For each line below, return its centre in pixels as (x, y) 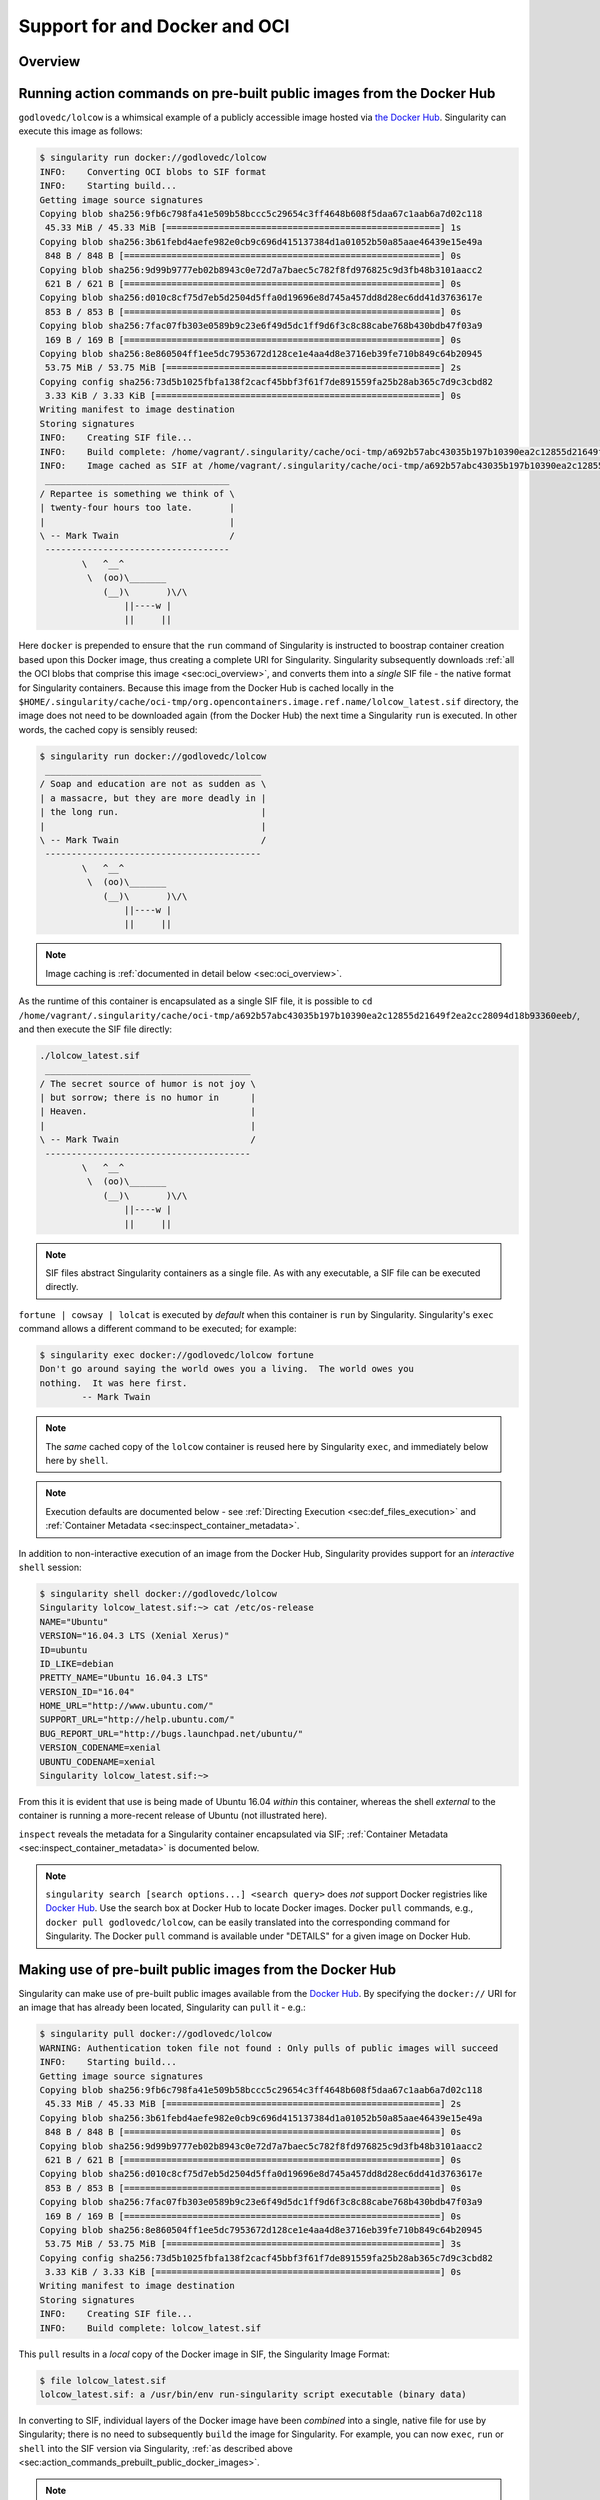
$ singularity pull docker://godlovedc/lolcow (155, 2034)
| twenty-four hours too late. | (137, 508)
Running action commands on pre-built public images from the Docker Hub (257, 93)
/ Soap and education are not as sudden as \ (153, 784)
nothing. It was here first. (113, 1383)
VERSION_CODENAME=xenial (100, 1748)
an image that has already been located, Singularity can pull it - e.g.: (162, 2007)
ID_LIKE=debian (76, 1663)
